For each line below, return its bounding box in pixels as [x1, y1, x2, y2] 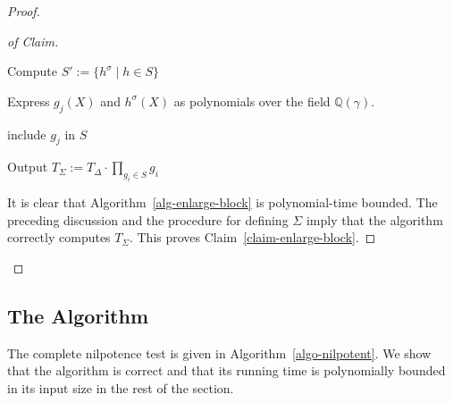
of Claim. [7, 31, 59, 50]
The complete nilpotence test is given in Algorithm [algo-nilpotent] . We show [7, 343, 432, 362]
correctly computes [7, 228, 111, 247]
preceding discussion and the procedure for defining [7, 210, 289, 229]
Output [7, 157, 48, 176]
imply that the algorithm [306, 210, 443, 229]
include [7, 124, 46, 143]
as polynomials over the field [173, 91, 331, 110]
